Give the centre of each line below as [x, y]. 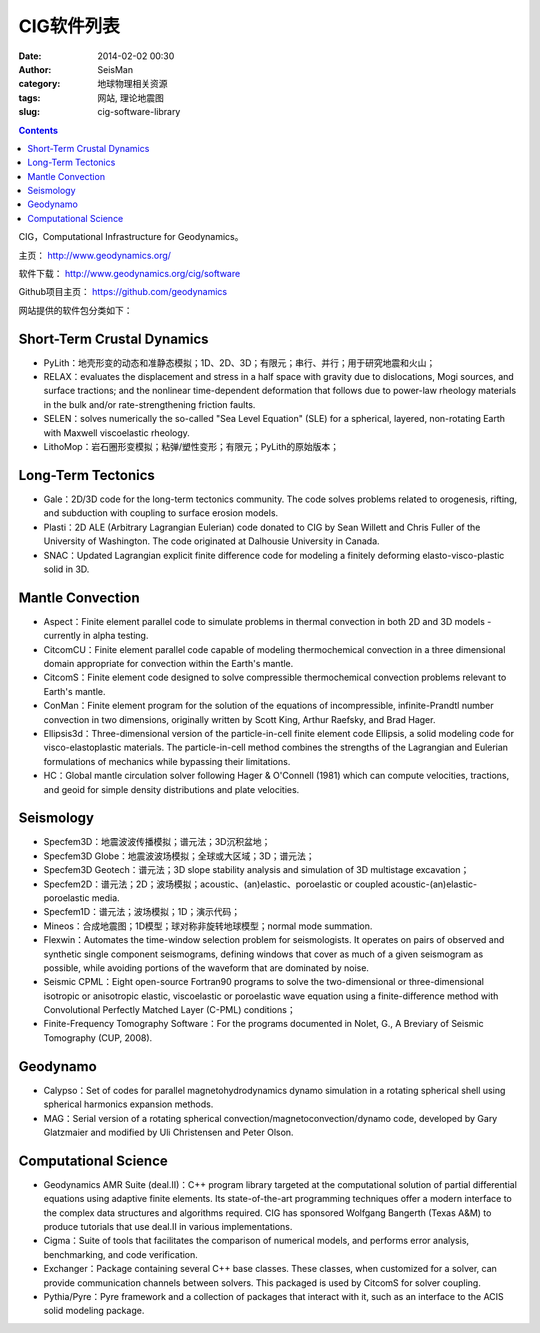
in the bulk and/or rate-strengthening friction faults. [149, 404]
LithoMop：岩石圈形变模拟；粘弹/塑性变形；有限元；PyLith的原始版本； [191, 447]
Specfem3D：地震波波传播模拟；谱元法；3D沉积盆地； [157, 842]
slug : [29, 112]
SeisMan [115, 69]
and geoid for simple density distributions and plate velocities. [171, 789]
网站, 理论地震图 [130, 97]
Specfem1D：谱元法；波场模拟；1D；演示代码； [141, 912]
